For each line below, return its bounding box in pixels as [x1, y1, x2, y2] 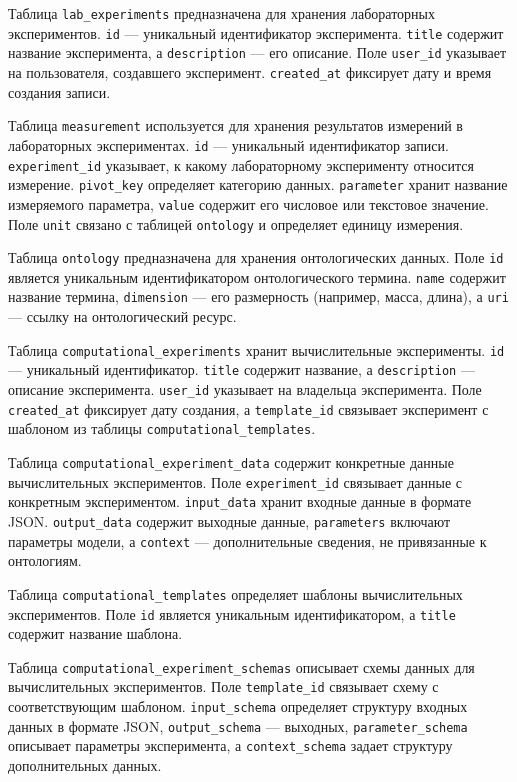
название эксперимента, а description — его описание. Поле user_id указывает [8, 42, 507, 63]
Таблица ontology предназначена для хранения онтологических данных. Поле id [8, 247, 504, 268]
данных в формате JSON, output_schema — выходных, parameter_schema [8, 715, 468, 736]
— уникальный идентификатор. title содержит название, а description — [8, 359, 475, 380]
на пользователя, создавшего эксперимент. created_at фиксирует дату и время [8, 61, 492, 82]
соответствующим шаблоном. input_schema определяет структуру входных [8, 696, 468, 717]
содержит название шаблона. [8, 623, 183, 644]
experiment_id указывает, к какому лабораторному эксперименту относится [8, 154, 474, 175]
